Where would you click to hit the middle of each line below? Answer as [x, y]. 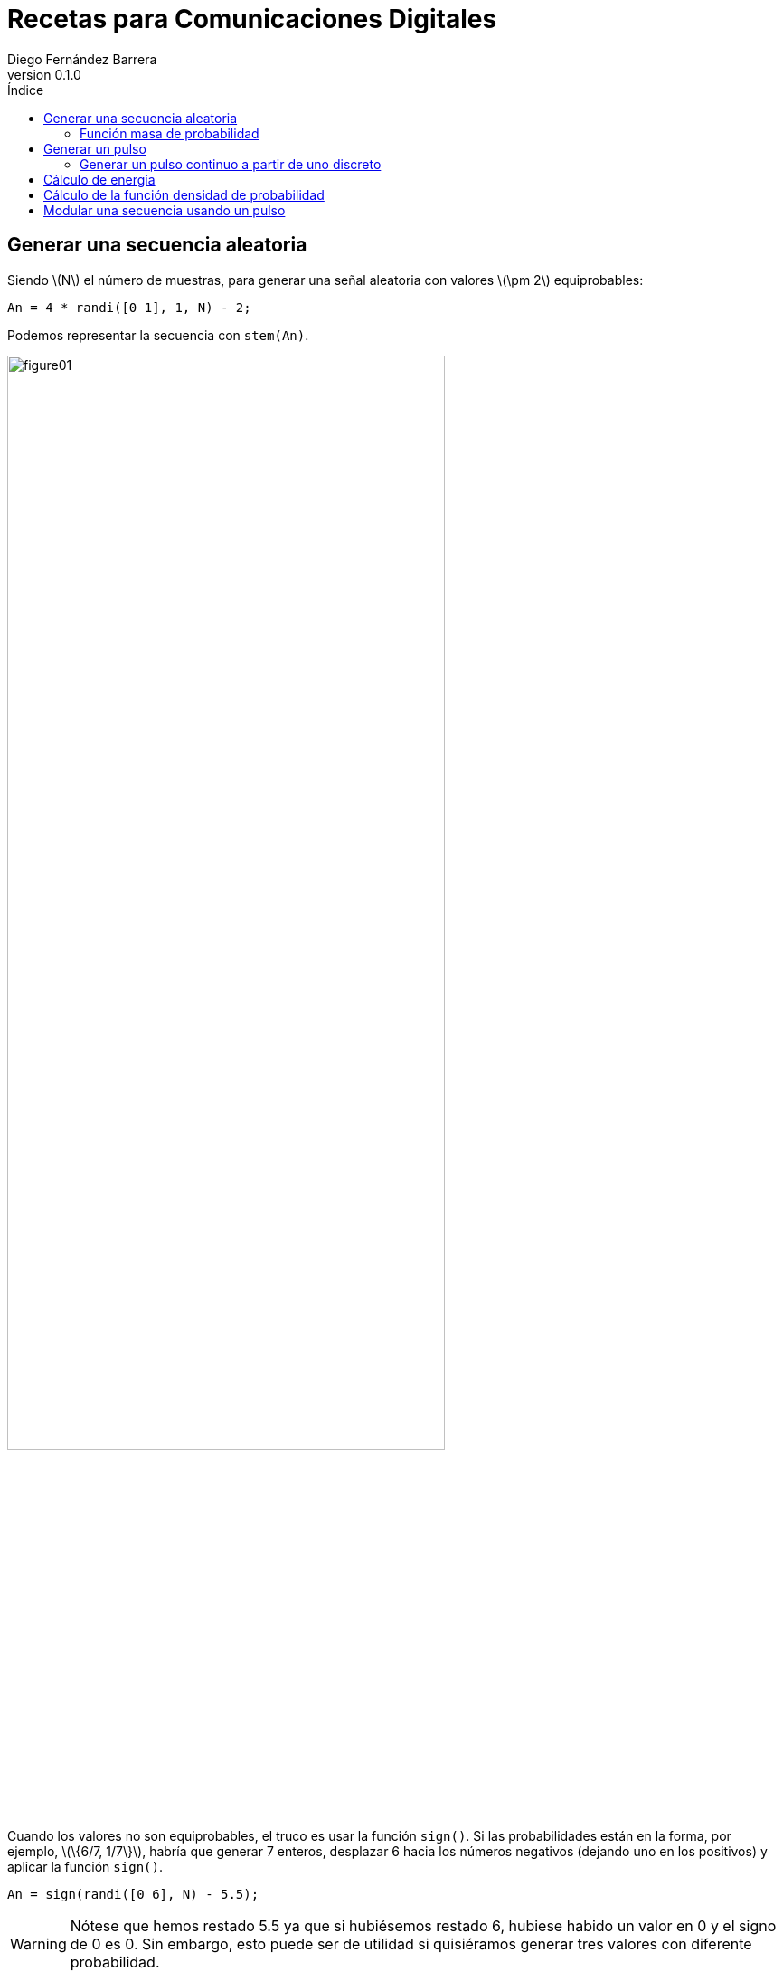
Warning [38, 1944]
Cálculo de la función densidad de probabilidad [184, 194]
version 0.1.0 [44, 74]
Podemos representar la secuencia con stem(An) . [158, 335]
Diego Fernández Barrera [82, 59]
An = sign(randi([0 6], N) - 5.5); [133, 1894]
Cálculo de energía [99, 179]
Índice [26, 90]
